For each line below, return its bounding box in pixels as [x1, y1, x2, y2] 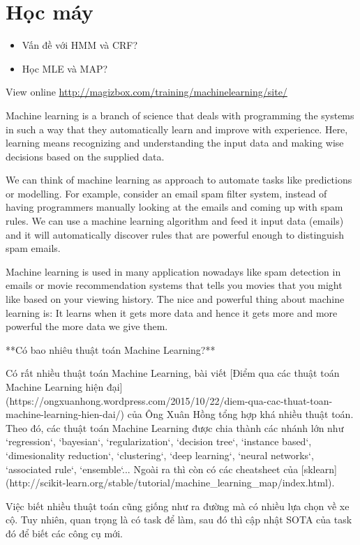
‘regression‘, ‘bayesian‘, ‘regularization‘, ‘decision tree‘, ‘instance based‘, [6, 434, 312, 449]
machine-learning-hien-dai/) [6, 407, 125, 421]
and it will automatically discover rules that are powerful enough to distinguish [6, 227, 345, 241]
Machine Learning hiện [6, 380, 104, 394]
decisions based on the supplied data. [6, 149, 165, 163]
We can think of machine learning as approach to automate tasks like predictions [6, 172, 352, 187]
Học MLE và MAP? [22, 61, 108, 75]
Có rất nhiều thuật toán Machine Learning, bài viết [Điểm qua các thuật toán [6, 366, 340, 380]
